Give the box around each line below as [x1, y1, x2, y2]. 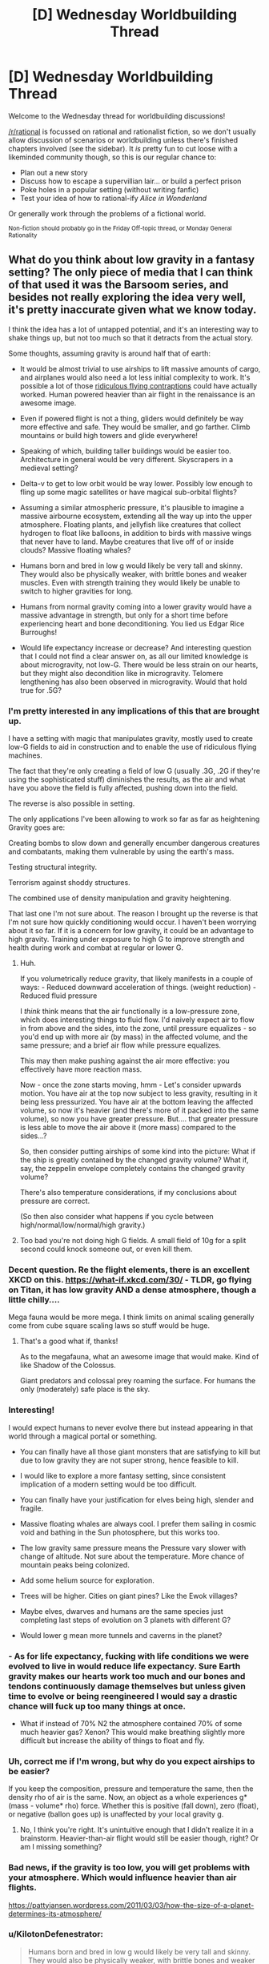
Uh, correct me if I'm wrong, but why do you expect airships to [8, 1756, 255, 1767]
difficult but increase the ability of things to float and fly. [19, 1736, 206, 1745]
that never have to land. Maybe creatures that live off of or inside [19, 537, 235, 546]
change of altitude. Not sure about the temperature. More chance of [19, 1551, 245, 1561]
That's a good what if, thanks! [19, 1336, 118, 1346]
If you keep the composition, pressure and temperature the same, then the [8, 1784, 254, 1793]
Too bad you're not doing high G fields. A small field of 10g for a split [19, 1236, 247, 1246]
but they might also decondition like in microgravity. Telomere [19, 668, 223, 678]
